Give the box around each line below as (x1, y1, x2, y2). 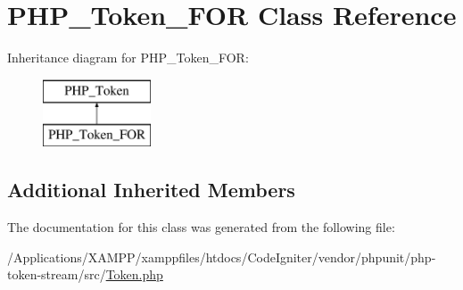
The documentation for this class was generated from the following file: (7, 218, 395, 236)
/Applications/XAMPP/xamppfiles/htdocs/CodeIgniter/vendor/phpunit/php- (7, 247, 436, 266)
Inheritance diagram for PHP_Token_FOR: (7, 48, 249, 67)
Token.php (105, 265, 163, 284)
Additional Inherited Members (7, 176, 295, 203)
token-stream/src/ (7, 265, 106, 284)
